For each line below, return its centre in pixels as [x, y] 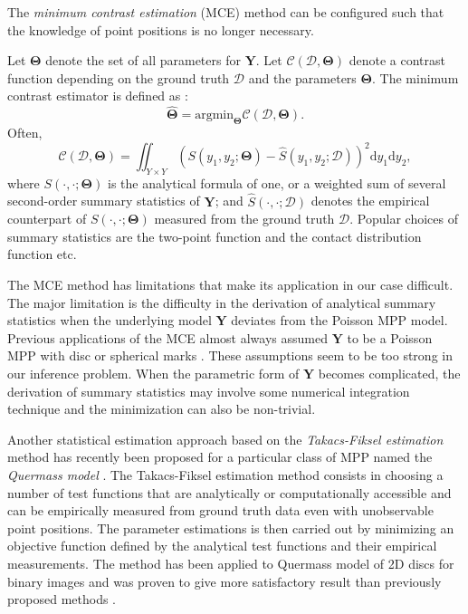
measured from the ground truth [244, 219]
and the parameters [302, 77]
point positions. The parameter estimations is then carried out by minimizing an [231, 528]
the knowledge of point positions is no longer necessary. [161, 29]
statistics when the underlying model [110, 320]
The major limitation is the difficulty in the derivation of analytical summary [222, 302]
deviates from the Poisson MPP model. [339, 320]
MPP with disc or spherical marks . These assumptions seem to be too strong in [230, 355]
